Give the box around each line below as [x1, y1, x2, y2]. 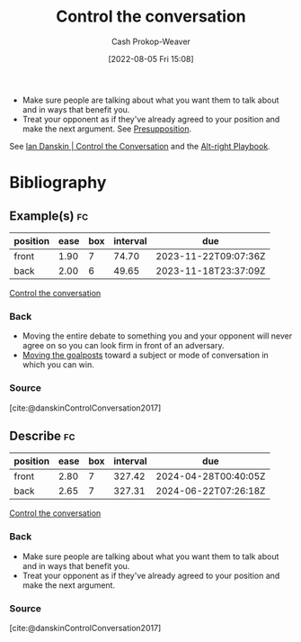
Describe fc [9, 428, 75, 443]
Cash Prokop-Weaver [111, 36, 191, 47]
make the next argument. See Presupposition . [22, 123, 191, 134]
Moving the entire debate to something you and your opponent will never [22, 330, 293, 341]
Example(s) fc [9, 208, 89, 223]
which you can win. [22, 359, 94, 370]
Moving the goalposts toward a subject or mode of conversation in [22, 349, 270, 361]
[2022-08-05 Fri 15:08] [107, 53, 195, 64]
